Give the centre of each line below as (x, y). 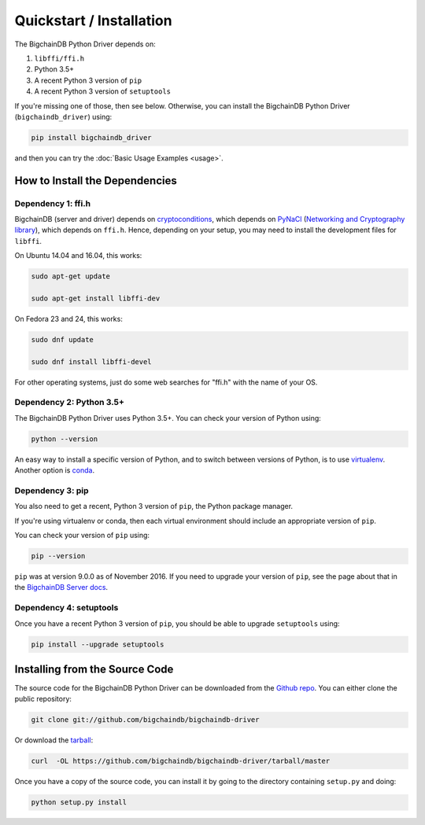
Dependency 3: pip (52, 490)
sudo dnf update (63, 339)
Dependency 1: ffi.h (53, 203)
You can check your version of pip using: (82, 536)
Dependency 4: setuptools (67, 608)
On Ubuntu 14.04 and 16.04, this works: (78, 256)
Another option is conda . (54, 470)
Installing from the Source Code (94, 669)
